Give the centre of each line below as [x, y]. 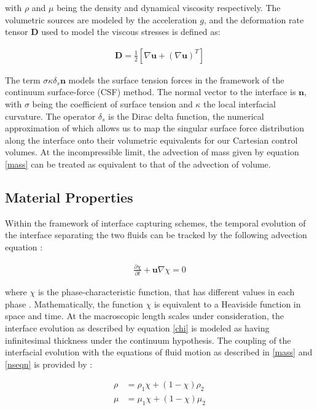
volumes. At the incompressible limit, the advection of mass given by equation [152, 152]
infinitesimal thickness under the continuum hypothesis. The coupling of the [148, 340]
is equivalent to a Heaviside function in [227, 304]
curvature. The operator [50, 116]
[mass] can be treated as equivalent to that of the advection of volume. [138, 164]
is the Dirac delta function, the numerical [186, 116]
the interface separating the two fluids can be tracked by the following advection [156, 235]
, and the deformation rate [254, 19]
